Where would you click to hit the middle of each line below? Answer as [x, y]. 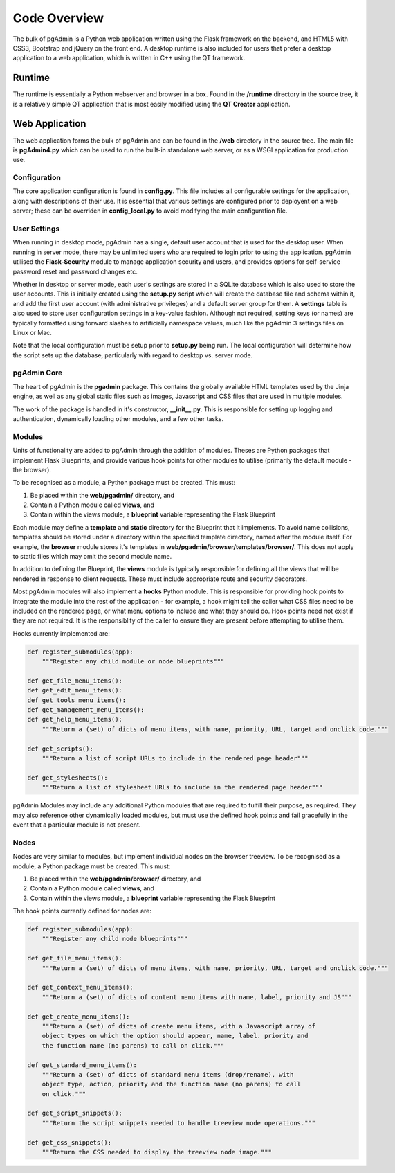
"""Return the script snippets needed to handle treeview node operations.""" [179, 1123]
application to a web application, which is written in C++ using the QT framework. [129, 58]
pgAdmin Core [38, 373]
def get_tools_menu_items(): [77, 700]
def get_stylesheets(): [68, 778]
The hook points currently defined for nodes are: [82, 911]
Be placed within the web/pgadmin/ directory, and [102, 495]
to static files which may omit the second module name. [92, 557]
